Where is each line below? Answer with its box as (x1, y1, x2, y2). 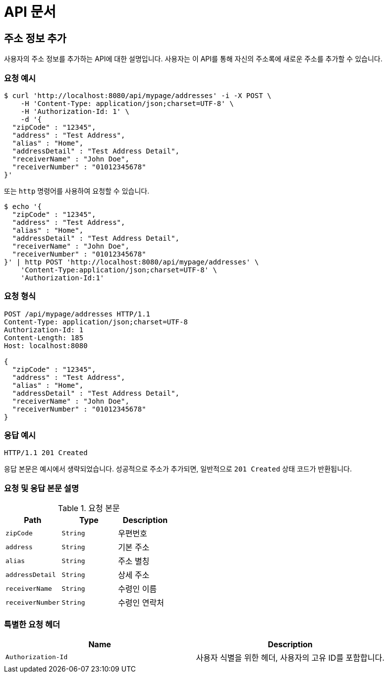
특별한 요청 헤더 (4, 619, 60, 629)
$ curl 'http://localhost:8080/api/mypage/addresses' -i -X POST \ (4, 91, 272, 100)
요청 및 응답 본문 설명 (4, 483, 79, 493)
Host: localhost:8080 (4, 341, 88, 350)
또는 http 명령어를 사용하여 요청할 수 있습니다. (4, 186, 150, 195)
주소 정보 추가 (4, 32, 66, 45)
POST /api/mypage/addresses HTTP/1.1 (4, 310, 151, 318)
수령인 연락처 (118, 598, 164, 608)
